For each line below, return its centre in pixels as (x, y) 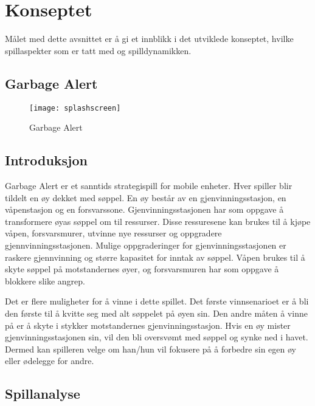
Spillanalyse (43, 394)
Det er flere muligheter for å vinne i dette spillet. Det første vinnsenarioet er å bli (157, 301)
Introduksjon (46, 160)
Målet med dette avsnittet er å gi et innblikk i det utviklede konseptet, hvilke (149, 39)
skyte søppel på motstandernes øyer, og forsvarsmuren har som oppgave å (142, 269)
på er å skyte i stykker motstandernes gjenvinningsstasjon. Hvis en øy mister (148, 325)
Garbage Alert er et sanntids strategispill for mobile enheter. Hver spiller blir (149, 185)
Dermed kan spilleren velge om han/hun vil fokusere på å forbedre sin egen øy (151, 349)
